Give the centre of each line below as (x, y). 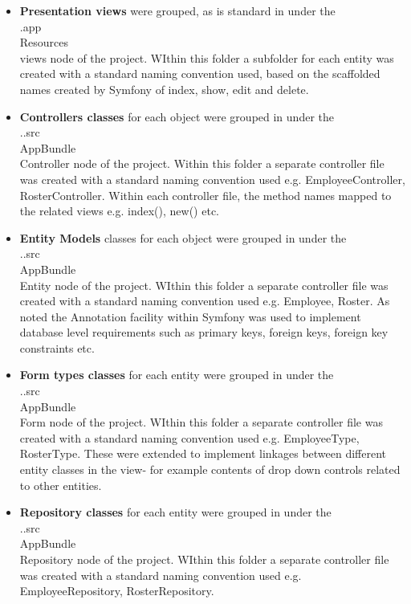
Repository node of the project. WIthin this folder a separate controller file (204, 559)
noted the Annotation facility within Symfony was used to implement (190, 316)
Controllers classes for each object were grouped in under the (177, 116)
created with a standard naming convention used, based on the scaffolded (200, 73)
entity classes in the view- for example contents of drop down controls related (210, 469)
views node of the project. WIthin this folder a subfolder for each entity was (207, 57)
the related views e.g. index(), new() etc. (120, 211)
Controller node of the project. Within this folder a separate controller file (202, 163)
